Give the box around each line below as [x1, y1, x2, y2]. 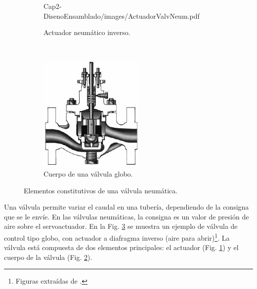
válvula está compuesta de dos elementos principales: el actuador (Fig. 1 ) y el [4, 242, 239, 253]
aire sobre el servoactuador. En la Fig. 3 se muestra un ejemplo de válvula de [4, 221, 238, 231]
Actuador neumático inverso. [43, 27, 130, 37]
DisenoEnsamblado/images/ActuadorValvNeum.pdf [43, 10, 200, 21]
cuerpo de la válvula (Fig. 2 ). [4, 252, 92, 262]
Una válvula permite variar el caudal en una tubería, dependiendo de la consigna [4, 202, 249, 212]
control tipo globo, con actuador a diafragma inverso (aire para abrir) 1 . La [4, 231, 230, 243]
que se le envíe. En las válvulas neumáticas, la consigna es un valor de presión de [4, 211, 249, 221]
